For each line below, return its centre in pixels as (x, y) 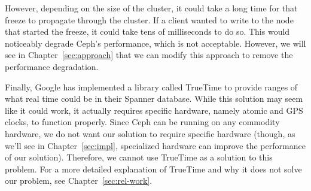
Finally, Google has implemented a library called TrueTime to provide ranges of (151, 87)
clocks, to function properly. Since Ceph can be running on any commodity (142, 122)
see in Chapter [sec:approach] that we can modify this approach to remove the (149, 55)
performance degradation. (52, 66)
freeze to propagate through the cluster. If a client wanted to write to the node (149, 19)
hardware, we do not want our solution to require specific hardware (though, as (150, 133)
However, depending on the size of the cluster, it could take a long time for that (151, 8)
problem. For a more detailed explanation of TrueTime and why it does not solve (153, 169)
